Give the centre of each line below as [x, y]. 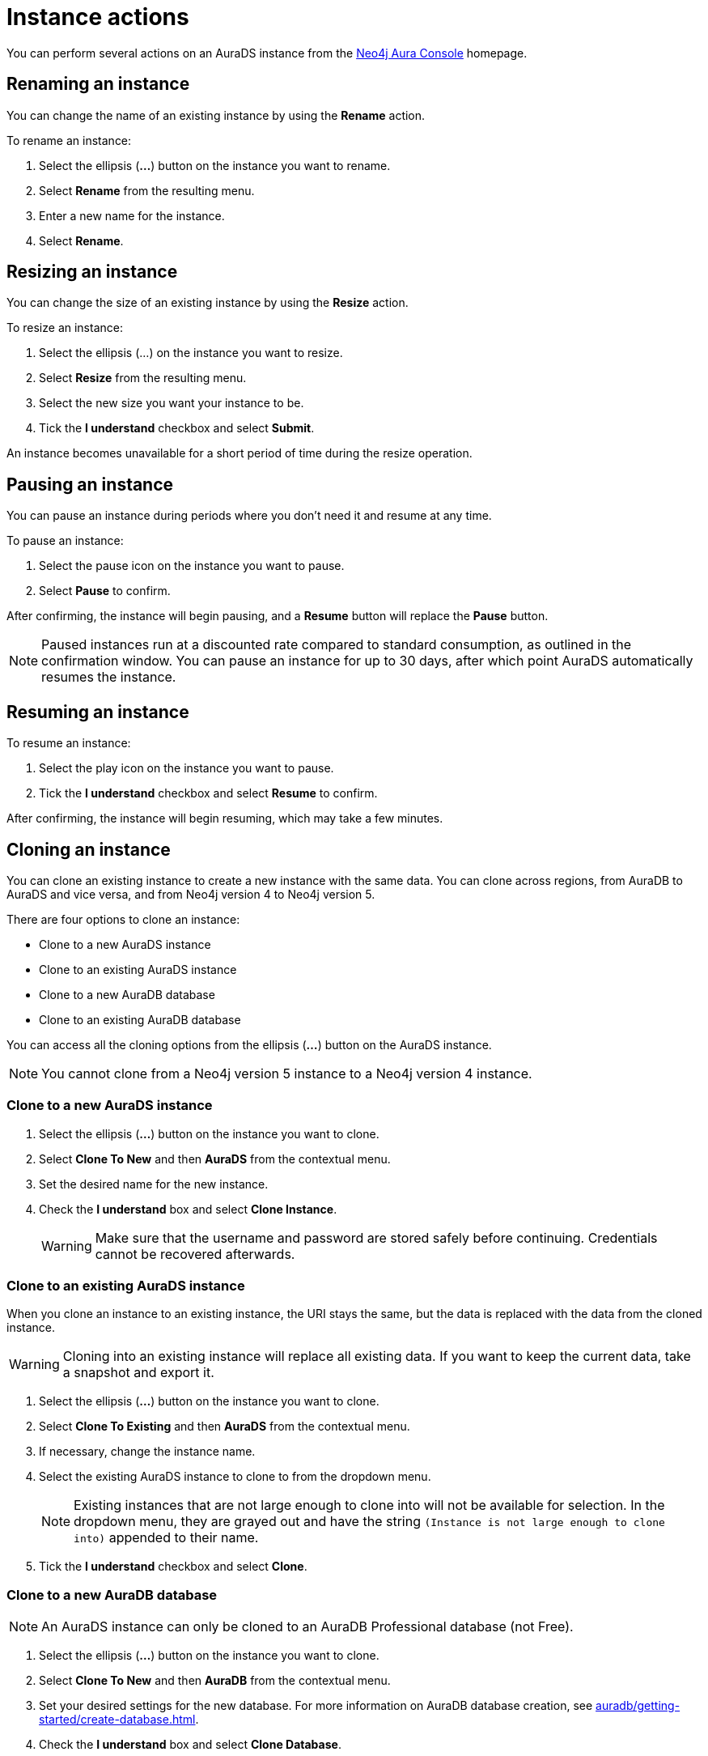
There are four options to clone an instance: [123, 919]
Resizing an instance [92, 272]
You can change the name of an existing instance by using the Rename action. [216, 115]
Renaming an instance [98, 84]
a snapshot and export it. [138, 1373]
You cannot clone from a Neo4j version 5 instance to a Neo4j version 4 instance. [287, 1073]
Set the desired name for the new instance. [154, 1184]
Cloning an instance [89, 849]
